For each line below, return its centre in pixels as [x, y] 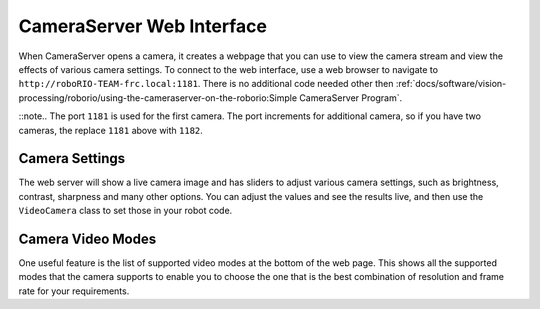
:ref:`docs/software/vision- [451, 84]
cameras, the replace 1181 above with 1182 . [111, 130]
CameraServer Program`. [351, 97]
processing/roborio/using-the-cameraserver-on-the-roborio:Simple [158, 97]
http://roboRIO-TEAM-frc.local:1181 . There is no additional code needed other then [206, 84]
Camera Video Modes [87, 239]
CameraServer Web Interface [142, 26]
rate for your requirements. [74, 291]
